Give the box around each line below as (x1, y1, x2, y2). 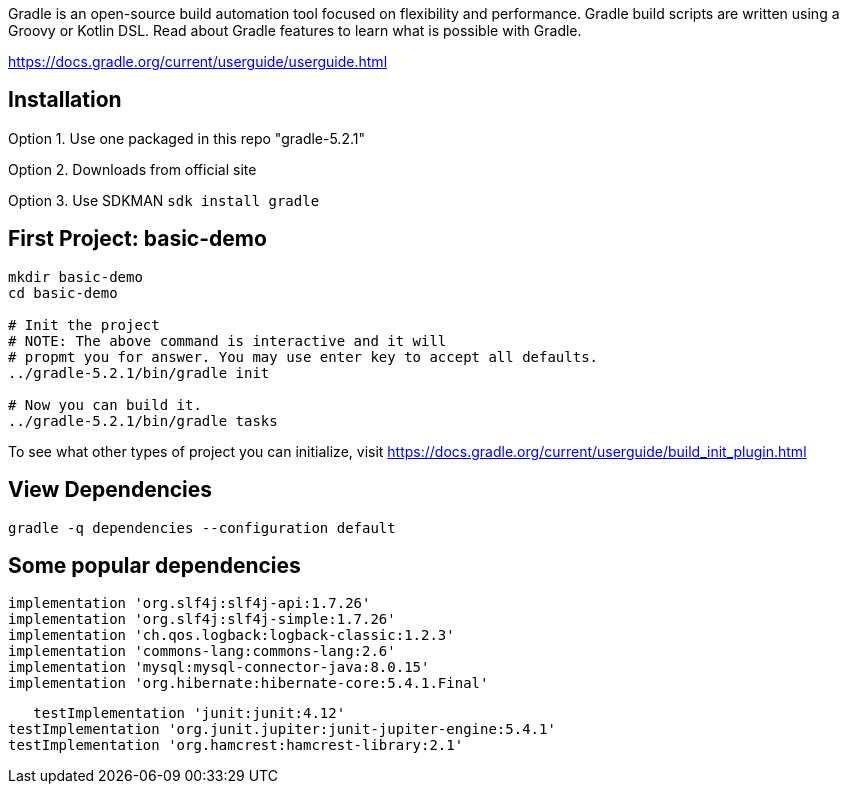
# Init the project (8, 316, 160, 333)
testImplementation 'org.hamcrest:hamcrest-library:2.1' (8, 737, 464, 754)
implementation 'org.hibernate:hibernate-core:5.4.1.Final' (8, 675, 489, 692)
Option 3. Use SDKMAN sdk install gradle (8, 191, 320, 209)
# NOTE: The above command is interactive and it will (8, 332, 447, 349)
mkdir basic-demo (8, 268, 143, 285)
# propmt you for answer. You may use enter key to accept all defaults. (8, 348, 599, 365)
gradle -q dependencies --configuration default (8, 519, 396, 536)
